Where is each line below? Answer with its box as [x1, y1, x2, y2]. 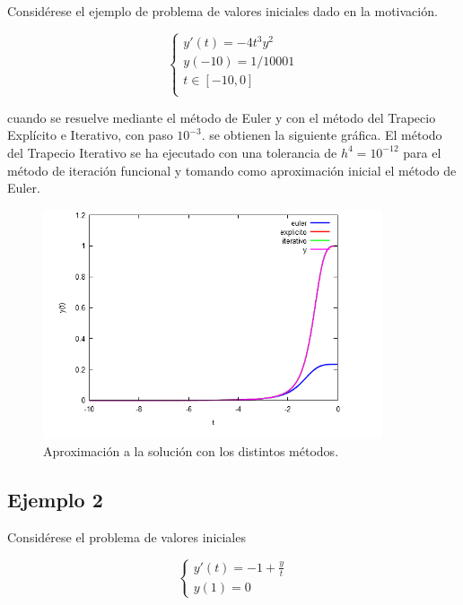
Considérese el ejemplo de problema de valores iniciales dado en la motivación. [7, 2, 438, 20]
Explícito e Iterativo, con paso [7, 125, 173, 144]
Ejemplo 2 [7, 485, 103, 513]
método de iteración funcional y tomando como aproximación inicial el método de [7, 160, 457, 179]
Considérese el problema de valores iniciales [7, 527, 246, 546]
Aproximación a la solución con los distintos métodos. [43, 441, 339, 460]
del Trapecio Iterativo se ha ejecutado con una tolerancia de [7, 143, 337, 161]
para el [403, 143, 441, 161]
